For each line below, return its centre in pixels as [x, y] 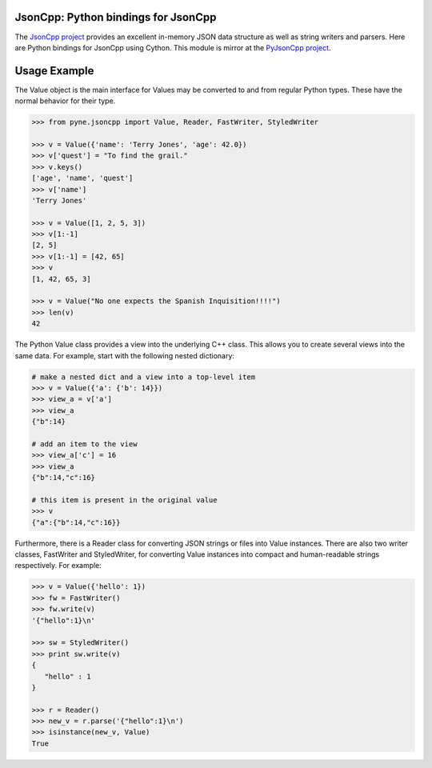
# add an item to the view [84, 444]
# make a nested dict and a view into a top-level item [144, 377]
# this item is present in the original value [124, 500]
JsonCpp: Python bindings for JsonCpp [116, 17]
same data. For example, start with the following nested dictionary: [125, 355]
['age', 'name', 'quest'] [82, 178]
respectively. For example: [58, 566]
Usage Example [54, 71]
